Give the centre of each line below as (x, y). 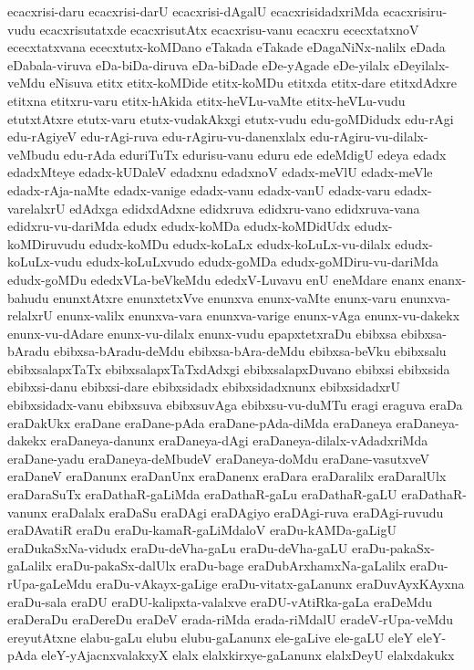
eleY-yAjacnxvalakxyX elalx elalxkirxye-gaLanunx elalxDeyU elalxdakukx (248, 655)
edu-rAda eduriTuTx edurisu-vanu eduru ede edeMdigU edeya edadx (255, 154)
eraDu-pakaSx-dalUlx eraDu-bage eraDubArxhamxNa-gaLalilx (231, 565)
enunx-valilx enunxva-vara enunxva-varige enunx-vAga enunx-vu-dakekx (258, 315)
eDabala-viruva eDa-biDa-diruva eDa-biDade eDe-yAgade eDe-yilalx (199, 64)
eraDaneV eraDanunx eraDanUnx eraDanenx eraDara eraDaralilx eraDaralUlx (227, 476)
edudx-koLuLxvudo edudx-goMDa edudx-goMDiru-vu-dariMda (263, 262)
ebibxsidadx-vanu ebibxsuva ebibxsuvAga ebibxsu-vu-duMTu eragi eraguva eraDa (235, 405)
